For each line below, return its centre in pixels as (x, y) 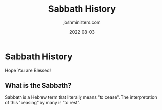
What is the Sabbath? (38, 85)
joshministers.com (82, 22)
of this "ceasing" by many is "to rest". (43, 102)
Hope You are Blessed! (28, 70)
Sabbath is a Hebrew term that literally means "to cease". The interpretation (81, 97)
